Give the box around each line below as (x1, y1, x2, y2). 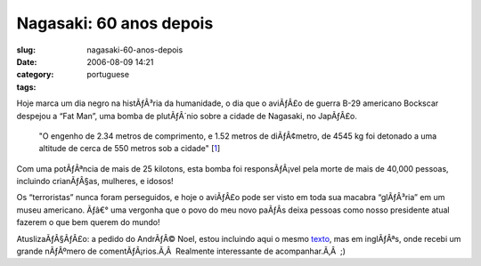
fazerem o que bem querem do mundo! (16, 217, 160, 228)
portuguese (86, 69, 129, 80)
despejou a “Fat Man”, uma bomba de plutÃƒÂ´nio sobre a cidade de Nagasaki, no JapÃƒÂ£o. (16, 110, 358, 121)
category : (16, 69, 54, 80)
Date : (16, 56, 37, 67)
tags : (16, 81, 37, 93)
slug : (16, 44, 36, 55)
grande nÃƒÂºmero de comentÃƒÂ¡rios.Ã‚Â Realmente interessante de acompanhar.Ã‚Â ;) (16, 246, 346, 257)
